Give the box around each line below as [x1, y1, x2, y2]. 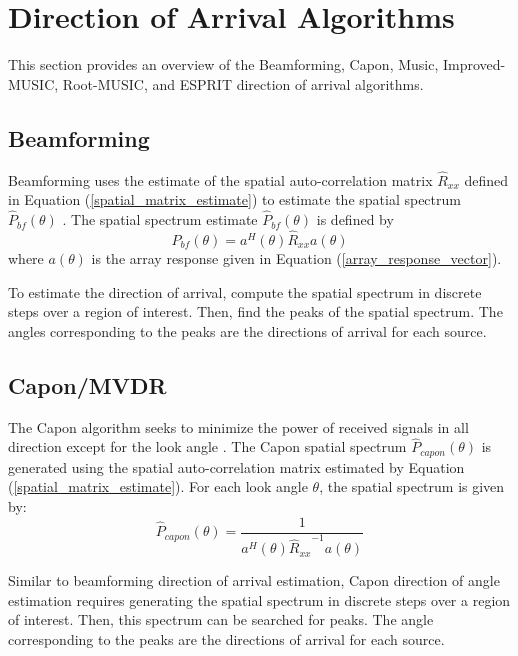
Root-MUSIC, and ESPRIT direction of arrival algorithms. [62, 73, 424, 94]
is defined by [316, 209, 394, 230]
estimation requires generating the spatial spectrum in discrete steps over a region [8, 589, 511, 610]
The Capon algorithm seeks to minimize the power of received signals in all [8, 416, 469, 437]
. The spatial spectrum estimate [62, 209, 258, 230]
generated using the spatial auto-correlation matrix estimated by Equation [8, 456, 465, 477]
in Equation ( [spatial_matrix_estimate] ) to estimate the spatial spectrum [8, 189, 461, 210]
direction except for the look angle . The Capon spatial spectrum [8, 436, 407, 457]
